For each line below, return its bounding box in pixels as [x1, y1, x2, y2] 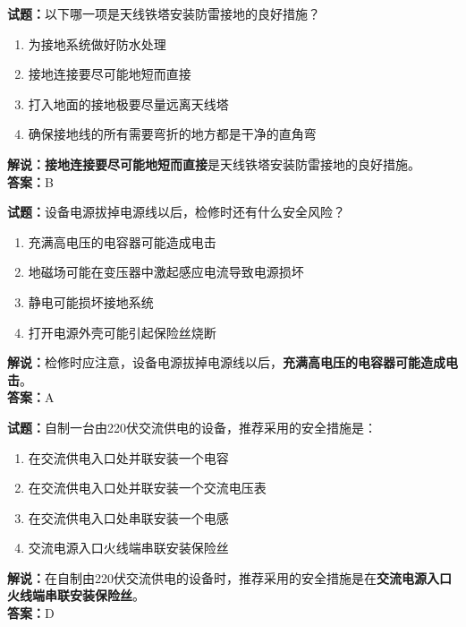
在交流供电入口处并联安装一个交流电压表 [28, 478, 267, 497]
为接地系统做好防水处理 [28, 34, 166, 53]
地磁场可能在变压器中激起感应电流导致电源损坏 [28, 262, 304, 281]
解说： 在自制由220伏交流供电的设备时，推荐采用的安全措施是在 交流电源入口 [7, 568, 452, 587]
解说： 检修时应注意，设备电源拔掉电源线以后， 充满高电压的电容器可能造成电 [7, 353, 458, 372]
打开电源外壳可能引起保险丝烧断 [28, 322, 216, 341]
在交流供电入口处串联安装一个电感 [28, 508, 229, 527]
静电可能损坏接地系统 [28, 292, 154, 311]
